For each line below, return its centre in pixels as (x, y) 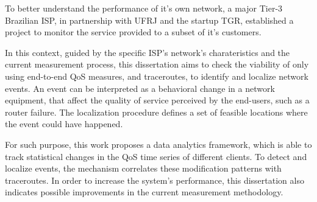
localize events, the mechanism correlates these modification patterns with (143, 168)
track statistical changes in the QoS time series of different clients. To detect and (156, 156)
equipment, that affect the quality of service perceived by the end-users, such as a (157, 100)
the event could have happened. (64, 124)
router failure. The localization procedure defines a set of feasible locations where (156, 112)
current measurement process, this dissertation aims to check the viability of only (157, 64)
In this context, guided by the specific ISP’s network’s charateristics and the (148, 52)
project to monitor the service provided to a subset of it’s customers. (133, 32)
